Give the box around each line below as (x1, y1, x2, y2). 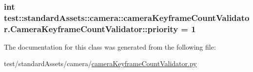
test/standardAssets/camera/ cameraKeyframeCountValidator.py (4, 58, 197, 68)
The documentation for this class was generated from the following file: (4, 42, 216, 52)
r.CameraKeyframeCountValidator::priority (4, 22, 178, 35)
